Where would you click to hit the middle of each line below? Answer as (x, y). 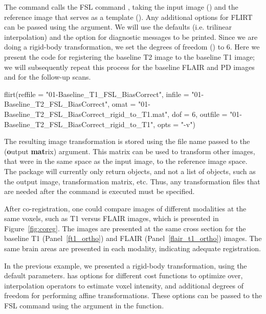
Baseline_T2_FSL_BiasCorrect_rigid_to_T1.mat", (87, 114)
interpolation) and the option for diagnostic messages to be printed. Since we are (131, 37)
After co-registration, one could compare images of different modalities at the (125, 208)
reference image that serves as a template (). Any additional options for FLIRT (128, 17)
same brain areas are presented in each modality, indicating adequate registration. (132, 248)
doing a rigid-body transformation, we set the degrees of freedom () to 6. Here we (132, 47)
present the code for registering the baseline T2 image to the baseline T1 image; (130, 56)
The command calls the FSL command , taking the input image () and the (121, 7)
